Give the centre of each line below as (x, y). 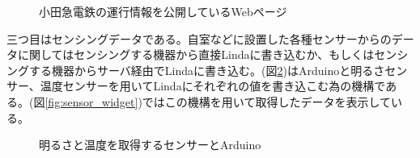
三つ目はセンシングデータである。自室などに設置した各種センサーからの (199, 38)
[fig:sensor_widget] (91, 101)
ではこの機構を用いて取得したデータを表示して (266, 101)
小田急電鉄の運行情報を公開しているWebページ (163, 11)
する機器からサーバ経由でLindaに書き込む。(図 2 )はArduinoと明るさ (207, 70)
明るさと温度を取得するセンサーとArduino (150, 145)
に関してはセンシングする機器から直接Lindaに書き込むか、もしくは (196, 54)
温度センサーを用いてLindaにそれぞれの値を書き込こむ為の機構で (213, 86)
